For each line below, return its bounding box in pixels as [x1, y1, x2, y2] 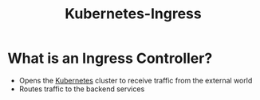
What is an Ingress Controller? [7, 49, 213, 67]
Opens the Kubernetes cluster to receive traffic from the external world [18, 75, 253, 85]
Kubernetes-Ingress [65, 5, 202, 23]
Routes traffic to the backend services [18, 84, 145, 94]
